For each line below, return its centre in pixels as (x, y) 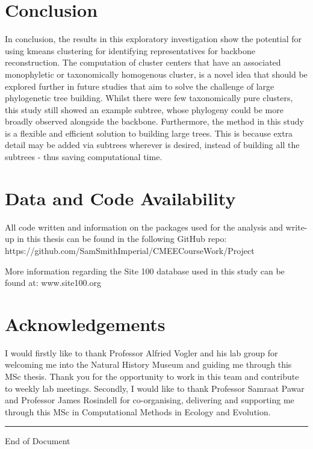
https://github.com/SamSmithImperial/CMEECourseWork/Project (130, 250)
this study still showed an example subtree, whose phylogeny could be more (144, 109)
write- (296, 227)
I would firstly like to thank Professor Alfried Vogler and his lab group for (141, 352)
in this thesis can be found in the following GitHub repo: (122, 239)
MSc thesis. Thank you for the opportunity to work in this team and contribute (152, 376)
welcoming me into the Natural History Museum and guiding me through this (148, 364)
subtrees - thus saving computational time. (84, 157)
